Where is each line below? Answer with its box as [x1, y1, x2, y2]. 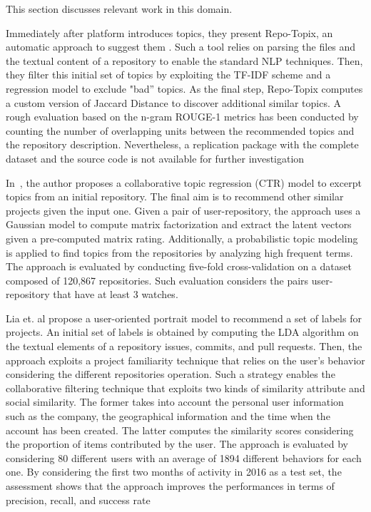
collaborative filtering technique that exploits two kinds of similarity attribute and [6, 380, 365, 395]
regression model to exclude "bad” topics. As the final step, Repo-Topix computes [6, 81, 363, 96]
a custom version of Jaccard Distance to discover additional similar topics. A [6, 95, 341, 110]
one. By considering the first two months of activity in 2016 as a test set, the [6, 464, 342, 479]
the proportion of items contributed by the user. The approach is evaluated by [6, 436, 348, 451]
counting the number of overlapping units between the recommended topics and [6, 123, 355, 138]
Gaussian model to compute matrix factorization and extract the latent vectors [6, 217, 352, 232]
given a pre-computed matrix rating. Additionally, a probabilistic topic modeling [6, 230, 358, 245]
